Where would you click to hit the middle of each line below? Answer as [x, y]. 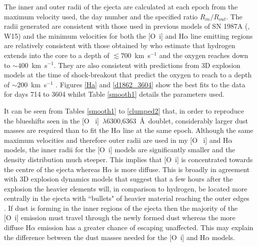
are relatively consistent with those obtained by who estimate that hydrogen [120, 45]
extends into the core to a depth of [57, 55]
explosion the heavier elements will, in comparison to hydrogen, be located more [126, 188]
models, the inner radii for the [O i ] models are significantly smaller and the [120, 150]
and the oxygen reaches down [204, 55]
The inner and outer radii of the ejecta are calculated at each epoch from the [121, 6]
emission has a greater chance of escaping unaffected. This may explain [146, 227]
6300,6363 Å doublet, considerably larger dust [177, 120]
